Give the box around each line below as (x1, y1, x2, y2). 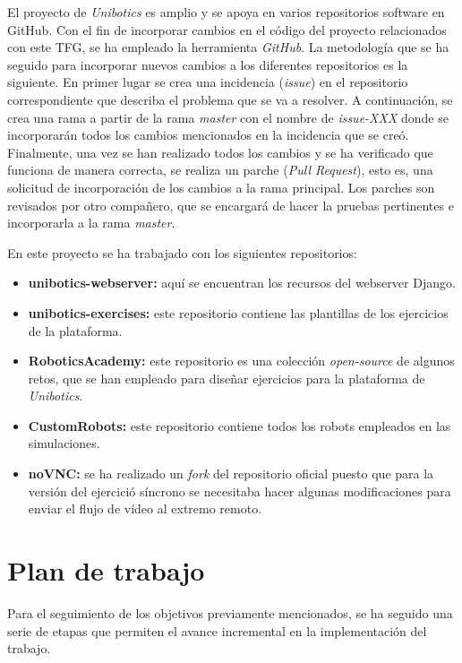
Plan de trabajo (7, 552, 205, 589)
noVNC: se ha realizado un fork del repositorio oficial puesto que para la (28, 464, 434, 483)
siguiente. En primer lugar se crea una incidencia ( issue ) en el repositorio (7, 73, 408, 91)
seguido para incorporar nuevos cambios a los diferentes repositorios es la (7, 55, 408, 73)
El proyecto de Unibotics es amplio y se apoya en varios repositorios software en (7, 3, 445, 21)
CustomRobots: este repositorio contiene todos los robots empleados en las (28, 416, 451, 435)
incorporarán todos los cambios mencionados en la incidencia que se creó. (7, 125, 409, 144)
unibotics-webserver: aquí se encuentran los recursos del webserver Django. (28, 273, 456, 292)
